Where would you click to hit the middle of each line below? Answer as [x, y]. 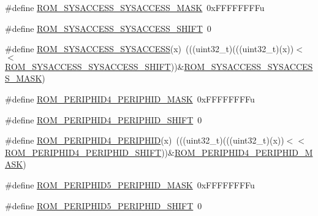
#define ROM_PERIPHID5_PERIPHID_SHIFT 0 [104, 205]
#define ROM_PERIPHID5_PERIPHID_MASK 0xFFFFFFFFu [130, 184]
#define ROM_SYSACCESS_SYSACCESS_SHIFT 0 [108, 28]
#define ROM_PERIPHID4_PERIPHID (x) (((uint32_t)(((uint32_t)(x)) [145, 140]
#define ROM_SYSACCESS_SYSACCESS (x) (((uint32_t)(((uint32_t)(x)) [150, 49]
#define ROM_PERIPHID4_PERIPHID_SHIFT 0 [104, 119]
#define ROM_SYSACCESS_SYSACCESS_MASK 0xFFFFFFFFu [135, 7]
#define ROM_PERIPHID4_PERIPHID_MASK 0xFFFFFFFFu [130, 98]
